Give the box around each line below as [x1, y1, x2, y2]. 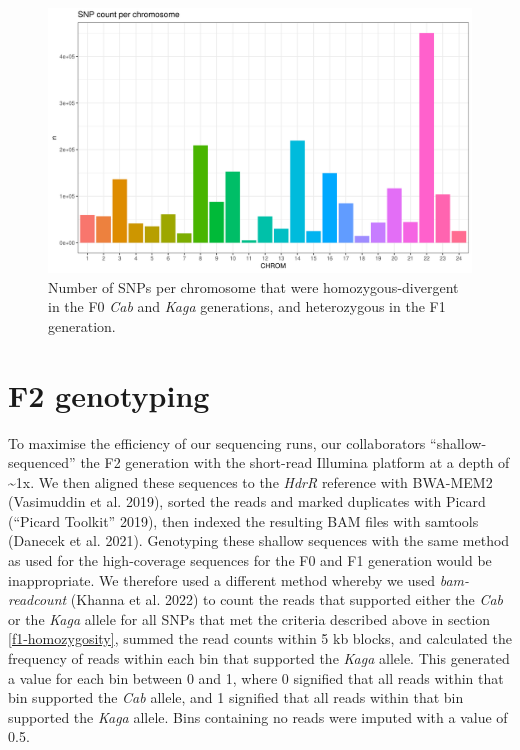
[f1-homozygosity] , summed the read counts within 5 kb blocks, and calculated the [8, 628, 512, 649]
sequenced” [8, 452, 76, 473]
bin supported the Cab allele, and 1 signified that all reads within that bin [8, 687, 464, 708]
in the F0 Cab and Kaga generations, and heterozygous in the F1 [48, 296, 446, 317]
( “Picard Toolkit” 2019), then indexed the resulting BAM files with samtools [8, 510, 479, 531]
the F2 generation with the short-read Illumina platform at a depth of [80, 452, 510, 473]
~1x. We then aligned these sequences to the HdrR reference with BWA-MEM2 [8, 471, 493, 492]
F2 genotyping [8, 374, 210, 415]
